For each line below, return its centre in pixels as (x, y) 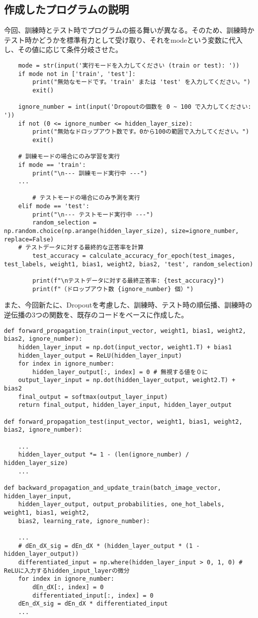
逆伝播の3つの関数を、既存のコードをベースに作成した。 (96, 314)
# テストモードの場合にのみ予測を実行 (86, 198)
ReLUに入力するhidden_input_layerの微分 (67, 571)
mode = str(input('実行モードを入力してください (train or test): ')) (129, 65)
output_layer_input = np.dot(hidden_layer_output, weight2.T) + (127, 380)
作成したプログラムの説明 (67, 9)
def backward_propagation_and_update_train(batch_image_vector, (113, 488)
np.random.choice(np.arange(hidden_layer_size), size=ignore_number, (122, 231)
